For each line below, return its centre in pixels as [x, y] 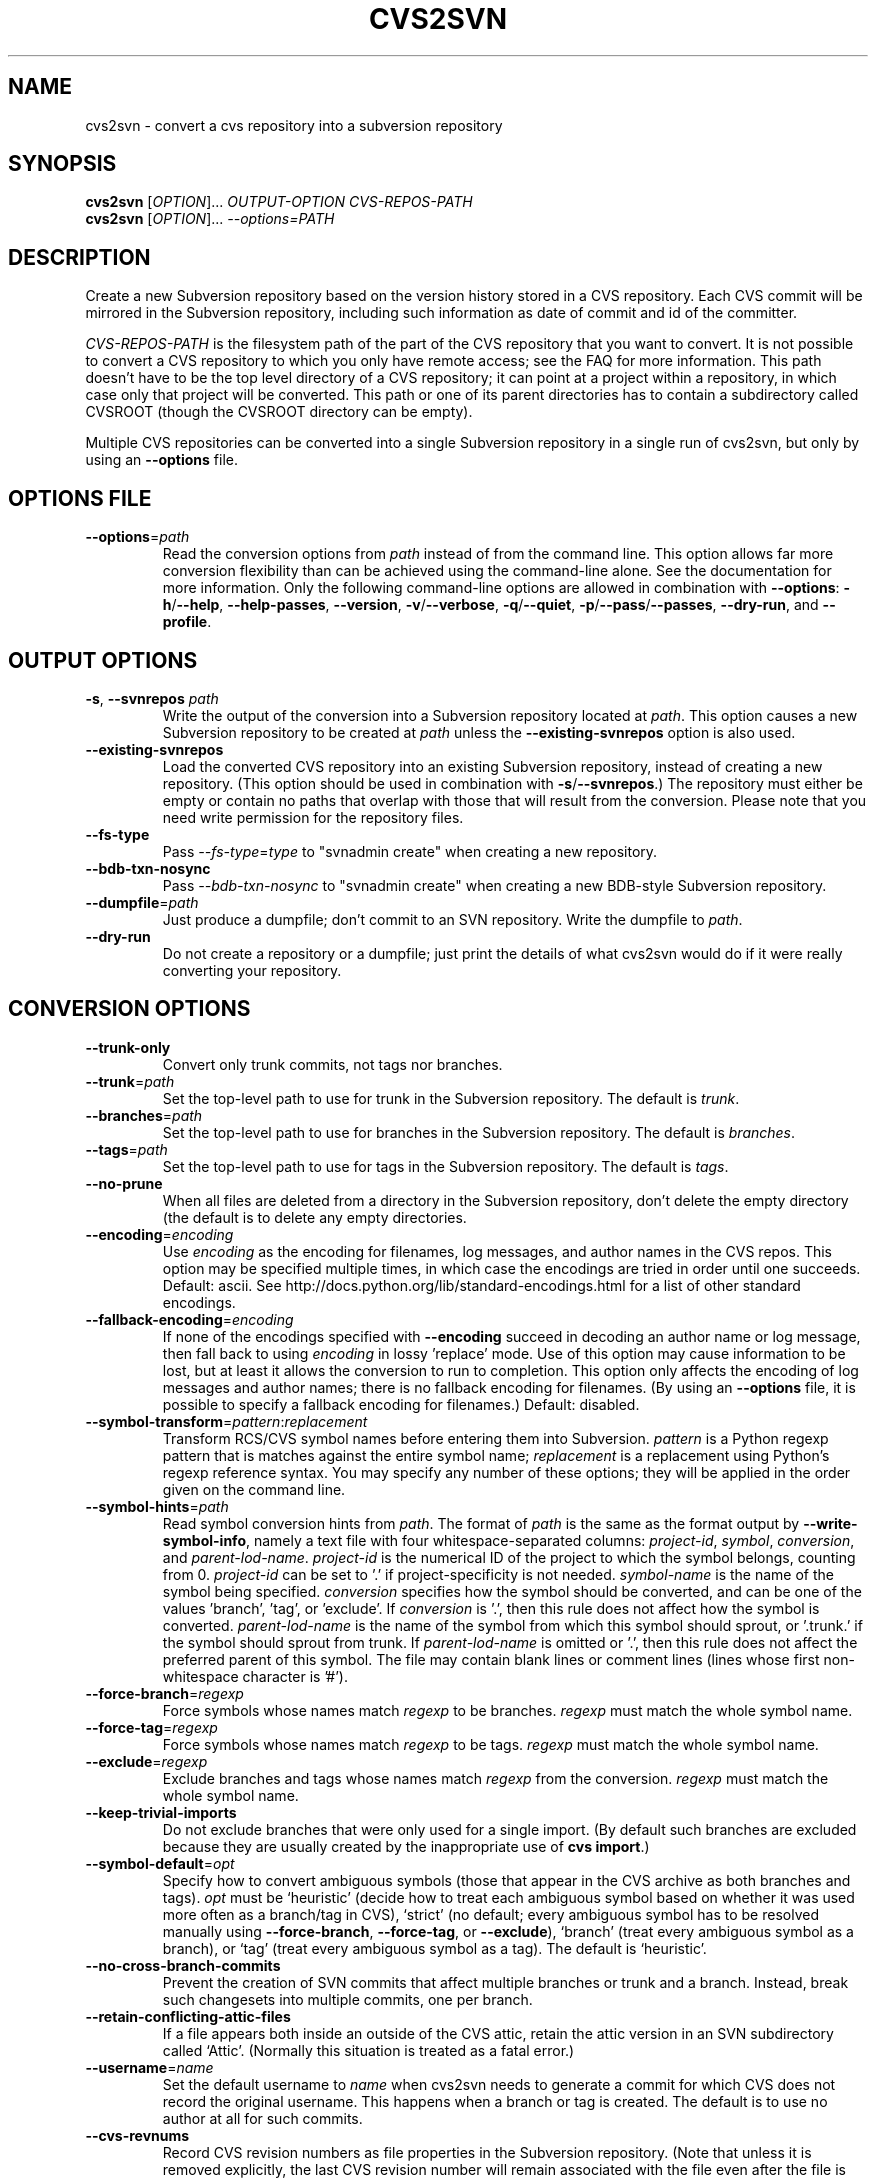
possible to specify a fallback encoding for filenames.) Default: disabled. [401, 1404]
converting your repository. [252, 970]
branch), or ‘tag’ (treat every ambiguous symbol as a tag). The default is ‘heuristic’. [434, 1948]
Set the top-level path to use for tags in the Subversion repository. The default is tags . [445, 1166]
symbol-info [204, 1540]
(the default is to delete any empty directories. [314, 1217]
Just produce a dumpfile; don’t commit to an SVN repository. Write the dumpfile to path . [452, 919]
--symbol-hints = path [157, 1506]
